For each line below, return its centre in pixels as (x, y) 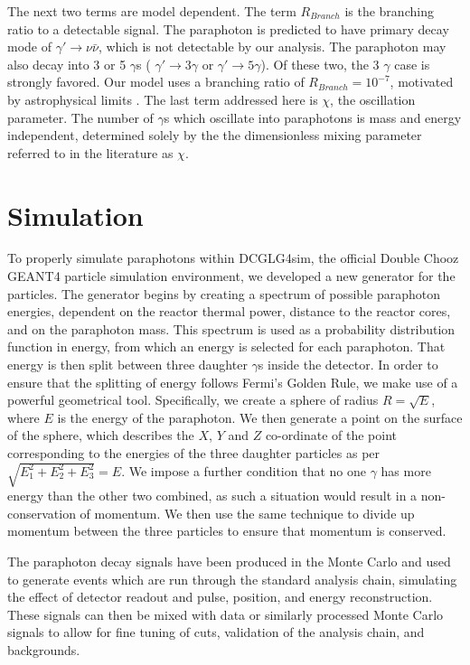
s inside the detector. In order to (348, 365)
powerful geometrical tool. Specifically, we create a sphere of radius (193, 400)
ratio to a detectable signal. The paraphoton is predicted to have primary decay (228, 28)
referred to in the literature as (90, 152)
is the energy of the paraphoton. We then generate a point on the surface (260, 417)
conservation (42, 513)
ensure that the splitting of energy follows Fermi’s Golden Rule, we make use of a (233, 382)
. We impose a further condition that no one (244, 470)
